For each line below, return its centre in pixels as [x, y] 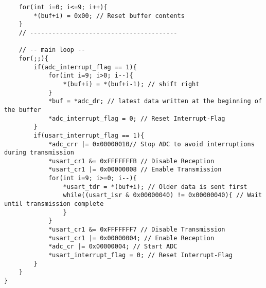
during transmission [39, 153]
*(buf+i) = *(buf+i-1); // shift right [131, 84]
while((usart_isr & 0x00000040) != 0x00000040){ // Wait [163, 195]
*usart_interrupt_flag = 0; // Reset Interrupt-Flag [140, 255]
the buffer [23, 110]
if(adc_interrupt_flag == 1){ [85, 67]
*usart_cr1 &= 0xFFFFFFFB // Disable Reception [131, 161]
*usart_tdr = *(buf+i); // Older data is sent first [155, 187]
